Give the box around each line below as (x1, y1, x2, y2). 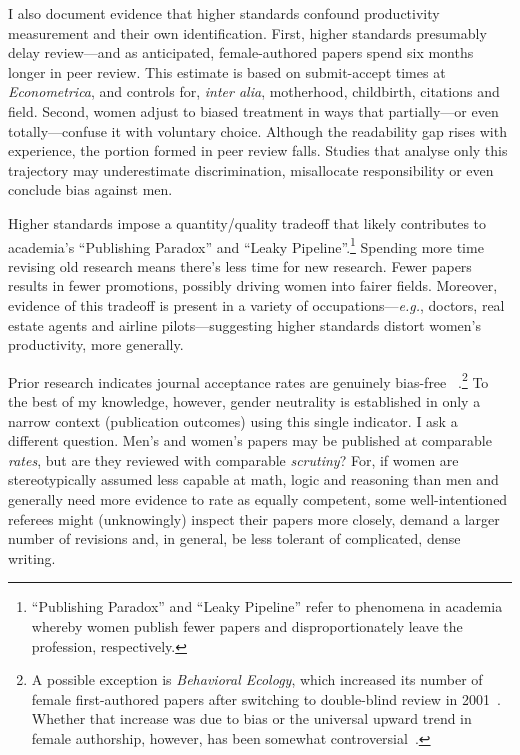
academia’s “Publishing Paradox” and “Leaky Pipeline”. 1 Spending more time (8, 233, 484, 257)
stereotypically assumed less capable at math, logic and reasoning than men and (8, 469, 499, 490)
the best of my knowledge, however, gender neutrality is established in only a (8, 391, 481, 411)
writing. (8, 547, 56, 568)
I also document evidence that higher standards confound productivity (8, 3, 440, 23)
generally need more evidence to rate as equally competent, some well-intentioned (8, 488, 508, 509)
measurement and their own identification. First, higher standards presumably (8, 22, 487, 43)
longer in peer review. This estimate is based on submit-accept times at (8, 61, 446, 82)
